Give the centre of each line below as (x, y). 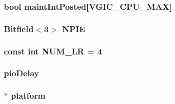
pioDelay (21, 73)
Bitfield (19, 28)
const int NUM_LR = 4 (53, 51)
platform (28, 95)
